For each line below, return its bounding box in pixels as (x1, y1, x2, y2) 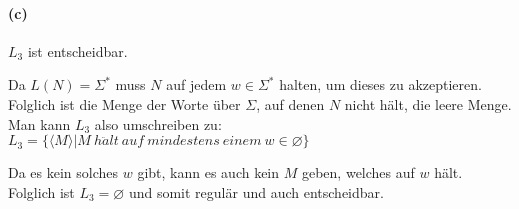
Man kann (8, 113, 71, 134)
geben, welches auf (301, 162, 415, 183)
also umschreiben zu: (94, 113, 222, 134)
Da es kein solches (8, 162, 119, 183)
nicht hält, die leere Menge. (344, 93, 512, 114)
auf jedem (166, 74, 227, 95)
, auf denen (256, 93, 325, 114)
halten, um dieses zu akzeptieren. (279, 74, 482, 95)
